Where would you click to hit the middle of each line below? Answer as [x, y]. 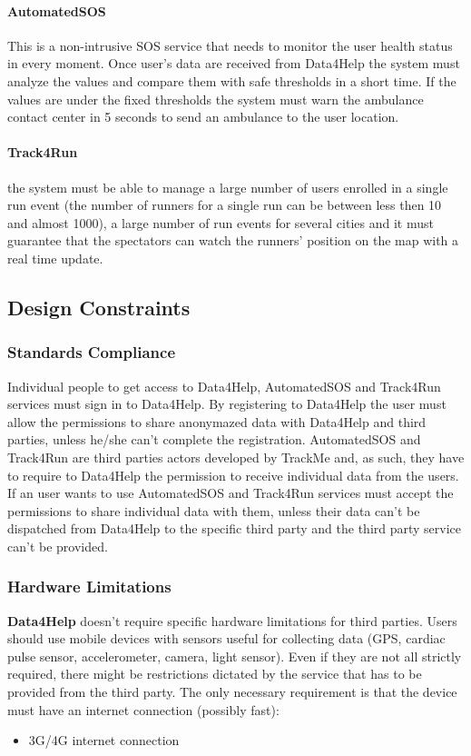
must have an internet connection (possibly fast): [143, 709]
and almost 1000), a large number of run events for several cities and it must [221, 222]
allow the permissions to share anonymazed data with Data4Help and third [217, 421]
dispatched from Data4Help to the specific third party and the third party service [235, 528]
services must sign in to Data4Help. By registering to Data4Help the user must [227, 404]
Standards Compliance [92, 352]
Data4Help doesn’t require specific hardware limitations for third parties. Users [232, 620]
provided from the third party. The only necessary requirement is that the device [232, 692]
